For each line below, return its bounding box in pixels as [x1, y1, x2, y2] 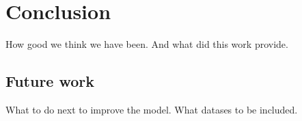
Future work [5, 70, 95, 92]
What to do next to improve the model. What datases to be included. [5, 102, 298, 116]
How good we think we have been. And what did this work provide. [5, 37, 288, 51]
